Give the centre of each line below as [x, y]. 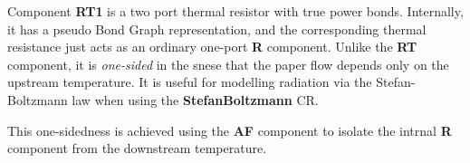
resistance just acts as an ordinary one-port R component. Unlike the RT [212, 47]
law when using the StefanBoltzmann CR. [195, 99]
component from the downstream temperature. [137, 148]
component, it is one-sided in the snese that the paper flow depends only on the [228, 64]
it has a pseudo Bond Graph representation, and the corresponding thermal [217, 29]
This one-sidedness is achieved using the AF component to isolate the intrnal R [230, 130]
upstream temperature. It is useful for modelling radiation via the [190, 82]
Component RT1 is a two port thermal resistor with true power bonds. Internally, [235, 11]
